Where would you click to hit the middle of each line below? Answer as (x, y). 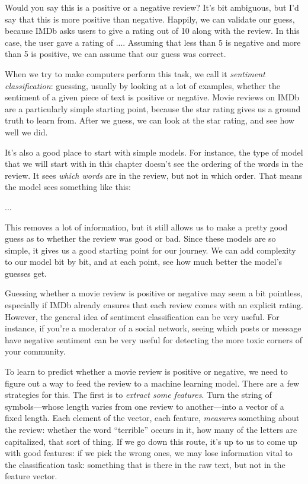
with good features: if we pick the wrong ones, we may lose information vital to (149, 453)
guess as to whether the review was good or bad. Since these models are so (140, 238)
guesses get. (26, 273)
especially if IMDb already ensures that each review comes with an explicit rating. (154, 305)
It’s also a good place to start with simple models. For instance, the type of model (154, 152)
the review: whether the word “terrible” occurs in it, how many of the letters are (151, 429)
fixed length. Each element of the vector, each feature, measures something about (152, 418)
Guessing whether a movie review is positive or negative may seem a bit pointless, (154, 293)
